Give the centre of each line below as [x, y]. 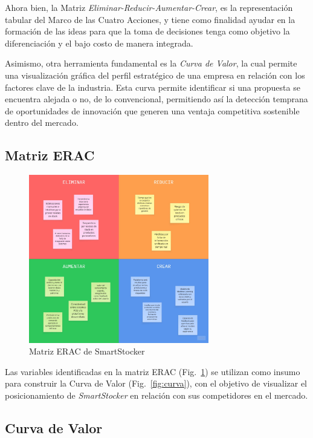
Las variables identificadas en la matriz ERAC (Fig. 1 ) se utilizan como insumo [153, 371]
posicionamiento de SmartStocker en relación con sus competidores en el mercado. [156, 395]
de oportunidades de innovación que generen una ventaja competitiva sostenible [152, 110]
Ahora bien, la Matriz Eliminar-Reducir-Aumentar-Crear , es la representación [149, 7]
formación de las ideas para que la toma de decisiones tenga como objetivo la [147, 31]
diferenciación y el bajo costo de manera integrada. [99, 43]
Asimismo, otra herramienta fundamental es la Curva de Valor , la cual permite [151, 63]
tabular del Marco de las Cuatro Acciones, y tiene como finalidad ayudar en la [150, 19]
